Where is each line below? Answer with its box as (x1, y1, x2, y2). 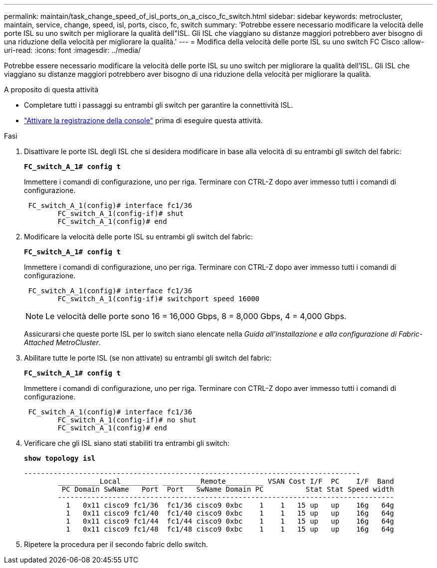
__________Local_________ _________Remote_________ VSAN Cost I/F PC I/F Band (57, 477, 394, 485)
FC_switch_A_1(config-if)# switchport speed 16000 (57, 295, 260, 303)
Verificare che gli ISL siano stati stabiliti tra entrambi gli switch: (24, 439, 229, 447)
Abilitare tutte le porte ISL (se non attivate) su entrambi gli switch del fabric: (24, 354, 272, 362)
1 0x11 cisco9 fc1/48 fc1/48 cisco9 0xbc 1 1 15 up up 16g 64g (66, 525, 394, 533)
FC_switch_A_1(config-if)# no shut (57, 416, 197, 424)
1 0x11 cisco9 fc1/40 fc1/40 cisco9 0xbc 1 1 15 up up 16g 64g (66, 509, 394, 517)
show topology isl (24, 454, 96, 462)
